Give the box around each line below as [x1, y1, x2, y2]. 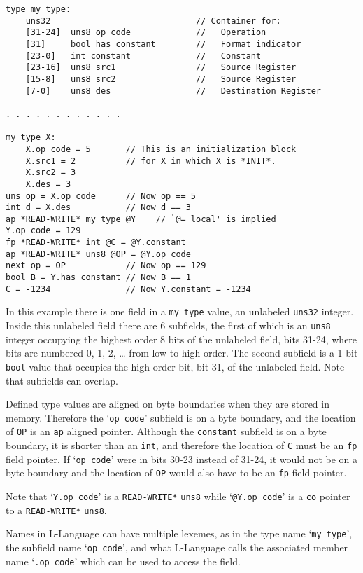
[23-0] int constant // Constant [25, 50, 262, 61]
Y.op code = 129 [6, 226, 81, 236]
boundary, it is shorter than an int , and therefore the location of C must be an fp [6, 438, 357, 453]
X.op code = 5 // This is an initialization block [25, 144, 297, 154]
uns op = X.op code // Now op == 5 [6, 191, 197, 201]
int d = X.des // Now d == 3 [6, 202, 191, 213]
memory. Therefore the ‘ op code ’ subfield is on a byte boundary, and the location [6, 410, 356, 424]
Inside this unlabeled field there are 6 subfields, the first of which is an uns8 [6, 318, 331, 333]
